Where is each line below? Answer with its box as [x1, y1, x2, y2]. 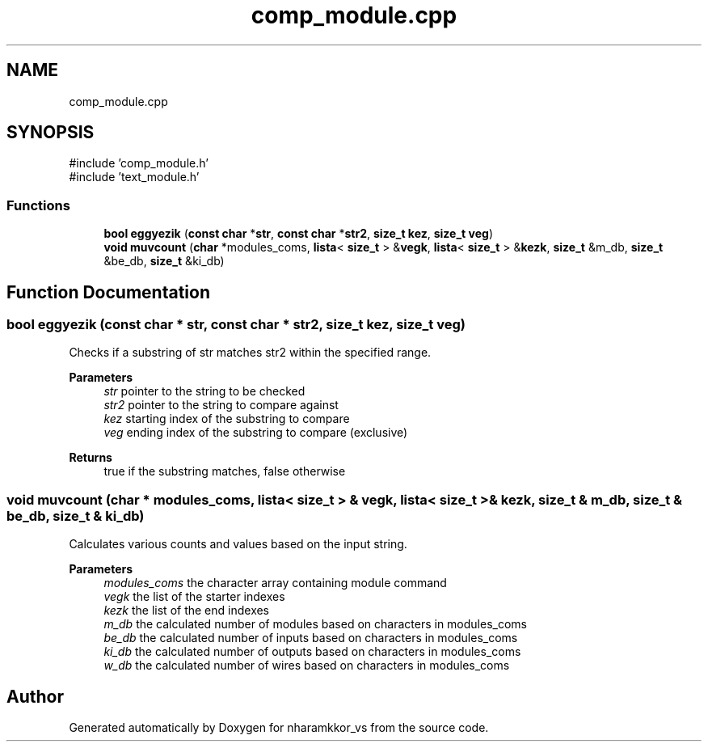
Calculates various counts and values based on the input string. [69, 537, 407, 551]
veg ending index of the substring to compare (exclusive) [103, 425, 408, 440]
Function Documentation [6, 281, 210, 302]
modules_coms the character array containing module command [103, 576, 447, 590]
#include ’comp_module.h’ [69, 156, 209, 171]
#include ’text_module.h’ [69, 170, 200, 184]
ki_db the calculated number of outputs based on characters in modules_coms [103, 644, 521, 659]
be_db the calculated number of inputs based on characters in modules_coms [103, 631, 518, 645]
